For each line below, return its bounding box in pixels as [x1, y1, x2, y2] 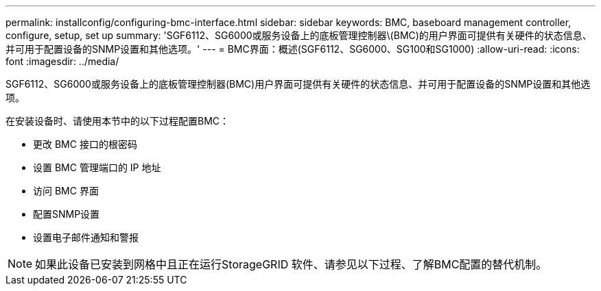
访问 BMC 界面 [33, 185, 99, 197]
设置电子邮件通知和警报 [33, 231, 139, 243]
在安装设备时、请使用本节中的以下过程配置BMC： [5, 115, 230, 127]
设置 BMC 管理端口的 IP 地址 [33, 162, 161, 173]
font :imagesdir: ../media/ [5, 55, 119, 67]
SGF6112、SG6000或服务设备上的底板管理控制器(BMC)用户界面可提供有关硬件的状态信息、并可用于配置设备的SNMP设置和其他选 [5, 78, 591, 90]
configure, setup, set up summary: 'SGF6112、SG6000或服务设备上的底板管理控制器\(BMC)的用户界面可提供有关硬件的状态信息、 [5, 29, 592, 41]
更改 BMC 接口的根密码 [33, 138, 137, 150]
